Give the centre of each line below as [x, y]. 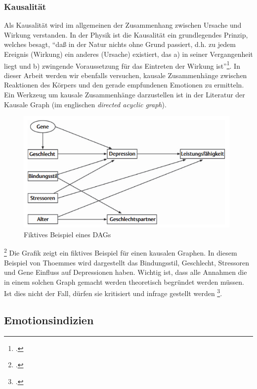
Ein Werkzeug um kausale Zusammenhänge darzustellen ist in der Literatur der [125, 95]
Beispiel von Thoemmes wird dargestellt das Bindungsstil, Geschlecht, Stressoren [127, 262]
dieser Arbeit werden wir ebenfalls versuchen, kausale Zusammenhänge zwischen [126, 75]
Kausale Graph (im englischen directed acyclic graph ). [85, 104]
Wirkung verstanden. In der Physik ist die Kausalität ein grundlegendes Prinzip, [126, 34]
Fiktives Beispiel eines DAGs [67, 234]
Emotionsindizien [49, 320]
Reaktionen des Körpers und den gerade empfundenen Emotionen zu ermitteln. [124, 85]
